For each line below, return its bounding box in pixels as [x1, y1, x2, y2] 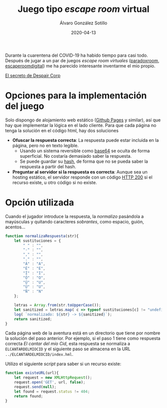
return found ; [14, 394, 43, 399]
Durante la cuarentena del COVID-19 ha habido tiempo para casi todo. [5, 52, 148, 58]
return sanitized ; [14, 316, 52, 321]
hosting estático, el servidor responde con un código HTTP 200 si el [12, 174, 153, 180]
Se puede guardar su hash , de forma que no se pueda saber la [19, 158, 148, 164]
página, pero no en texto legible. [12, 142, 79, 148]
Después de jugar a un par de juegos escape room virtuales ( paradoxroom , [5, 57, 160, 63]
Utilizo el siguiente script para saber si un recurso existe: [5, 361, 122, 367]
